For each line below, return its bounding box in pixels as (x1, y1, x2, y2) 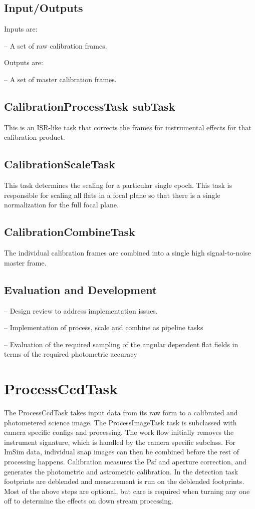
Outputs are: (4, 57, 43, 68)
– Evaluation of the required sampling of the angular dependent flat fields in (4, 339, 238, 349)
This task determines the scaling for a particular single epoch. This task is (4, 180, 232, 190)
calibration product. (4, 132, 65, 142)
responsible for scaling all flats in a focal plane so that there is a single (4, 189, 220, 200)
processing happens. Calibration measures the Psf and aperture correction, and (4, 456, 246, 467)
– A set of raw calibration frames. (4, 40, 107, 51)
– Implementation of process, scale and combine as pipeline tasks (4, 322, 203, 333)
